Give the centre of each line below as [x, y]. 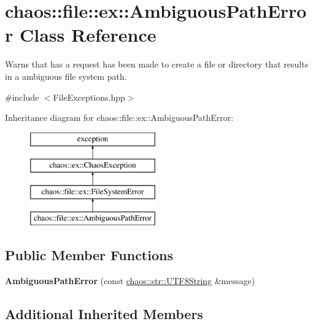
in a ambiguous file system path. [66, 76]
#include [22, 97]
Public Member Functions [89, 254]
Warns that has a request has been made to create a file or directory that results [157, 64]
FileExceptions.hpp [89, 97]
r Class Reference [81, 35]
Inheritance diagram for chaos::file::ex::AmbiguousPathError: [119, 118]
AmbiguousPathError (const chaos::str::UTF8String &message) [130, 280]
